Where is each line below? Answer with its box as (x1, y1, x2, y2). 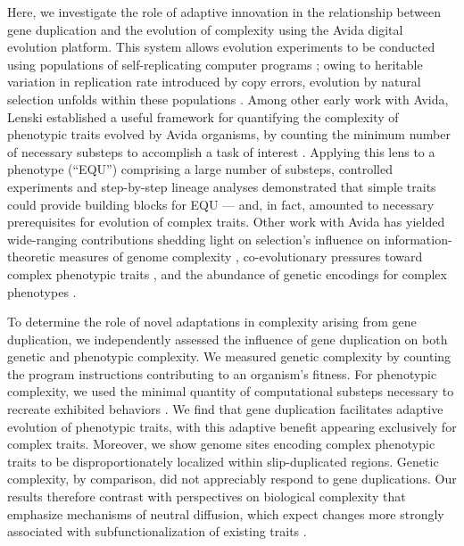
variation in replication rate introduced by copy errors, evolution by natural (7, 72, 421, 91)
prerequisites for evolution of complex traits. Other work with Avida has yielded (7, 212, 445, 231)
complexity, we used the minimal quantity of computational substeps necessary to (7, 382, 454, 401)
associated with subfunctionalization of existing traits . (7, 522, 307, 541)
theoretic (7, 247, 55, 266)
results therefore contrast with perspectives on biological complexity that (7, 487, 406, 506)
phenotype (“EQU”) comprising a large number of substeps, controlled (7, 160, 393, 178)
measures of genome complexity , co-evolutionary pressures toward (59, 247, 423, 266)
